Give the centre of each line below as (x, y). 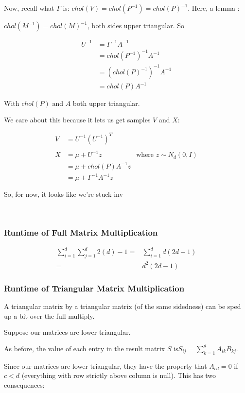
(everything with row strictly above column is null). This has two (119, 375)
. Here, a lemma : (214, 8)
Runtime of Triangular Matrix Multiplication (94, 288)
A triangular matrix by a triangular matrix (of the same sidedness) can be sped (122, 306)
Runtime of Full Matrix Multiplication (81, 232)
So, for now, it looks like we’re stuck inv (63, 194)
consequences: (24, 384)
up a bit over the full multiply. (49, 316)
